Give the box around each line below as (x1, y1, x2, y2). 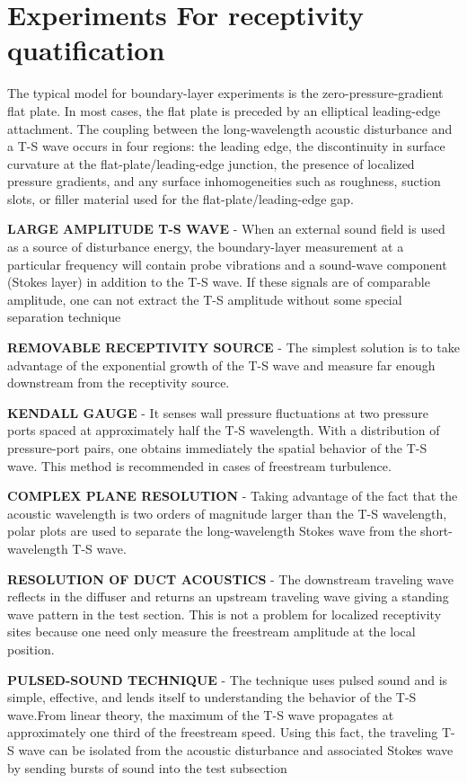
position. (7, 639, 55, 658)
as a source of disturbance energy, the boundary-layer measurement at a (7, 237, 404, 256)
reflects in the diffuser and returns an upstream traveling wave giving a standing (7, 587, 449, 606)
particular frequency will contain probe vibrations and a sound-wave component (7, 254, 447, 273)
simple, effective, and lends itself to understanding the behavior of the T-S (7, 688, 417, 707)
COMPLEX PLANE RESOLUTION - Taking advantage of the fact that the (7, 486, 458, 505)
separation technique (7, 307, 121, 326)
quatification (7, 31, 165, 68)
